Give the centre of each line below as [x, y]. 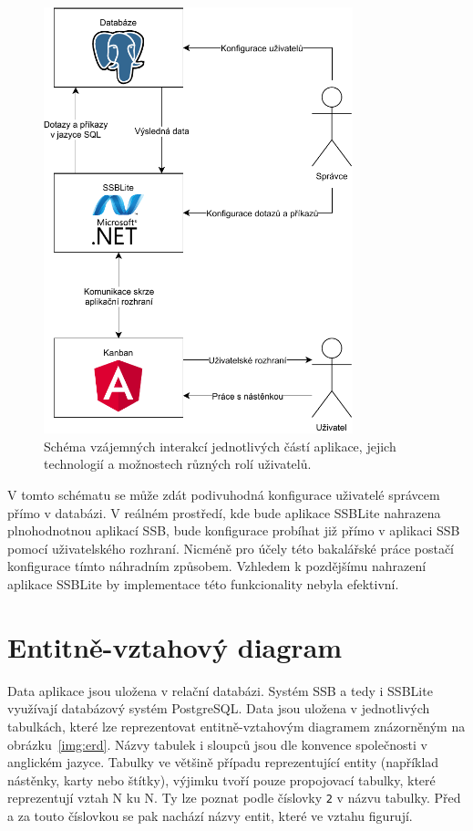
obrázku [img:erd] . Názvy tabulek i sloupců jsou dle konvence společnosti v [217, 744]
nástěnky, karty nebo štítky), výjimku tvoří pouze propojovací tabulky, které [221, 779]
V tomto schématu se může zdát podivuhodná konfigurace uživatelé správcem [224, 495]
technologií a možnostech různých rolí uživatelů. [178, 464]
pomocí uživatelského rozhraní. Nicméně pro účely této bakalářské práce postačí [231, 548]
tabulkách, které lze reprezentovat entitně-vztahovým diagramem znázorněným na [236, 726]
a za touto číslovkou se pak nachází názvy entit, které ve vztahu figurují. [210, 815]
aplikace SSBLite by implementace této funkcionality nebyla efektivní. [203, 584]
